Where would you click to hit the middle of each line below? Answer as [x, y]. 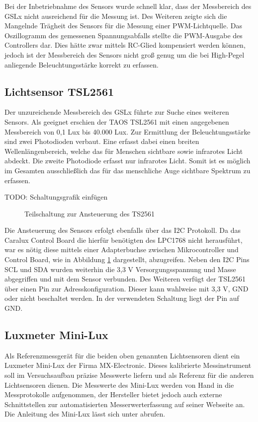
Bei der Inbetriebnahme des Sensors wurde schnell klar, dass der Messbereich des [128, 6]
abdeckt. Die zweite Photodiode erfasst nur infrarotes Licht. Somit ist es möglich [128, 161]
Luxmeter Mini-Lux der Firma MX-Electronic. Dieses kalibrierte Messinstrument [128, 365]
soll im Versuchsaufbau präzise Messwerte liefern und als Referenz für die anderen [129, 375]
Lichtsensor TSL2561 [59, 91]
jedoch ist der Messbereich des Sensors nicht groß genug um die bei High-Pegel [125, 54]
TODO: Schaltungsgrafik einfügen [56, 197]
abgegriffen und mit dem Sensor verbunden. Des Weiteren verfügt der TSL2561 [125, 279]
